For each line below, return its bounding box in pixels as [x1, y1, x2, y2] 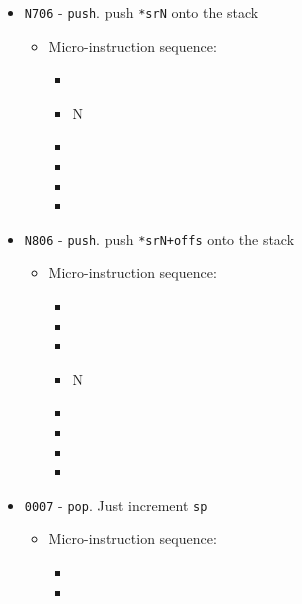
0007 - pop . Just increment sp [24, 494, 208, 515]
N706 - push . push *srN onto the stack [24, 2, 259, 22]
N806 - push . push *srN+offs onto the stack [24, 228, 295, 249]
